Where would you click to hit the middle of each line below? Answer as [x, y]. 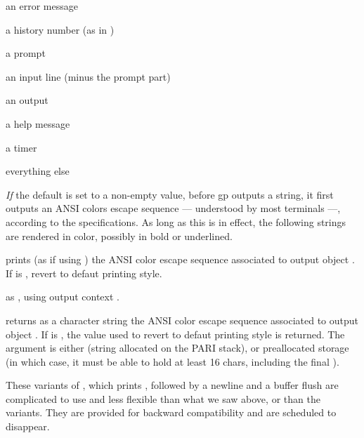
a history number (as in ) [60, 29]
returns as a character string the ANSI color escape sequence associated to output [182, 320]
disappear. [28, 426]
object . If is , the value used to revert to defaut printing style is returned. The [175, 334]
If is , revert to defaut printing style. [84, 273]
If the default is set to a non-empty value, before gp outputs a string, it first [170, 194]
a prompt [26, 53]
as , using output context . [63, 297]
